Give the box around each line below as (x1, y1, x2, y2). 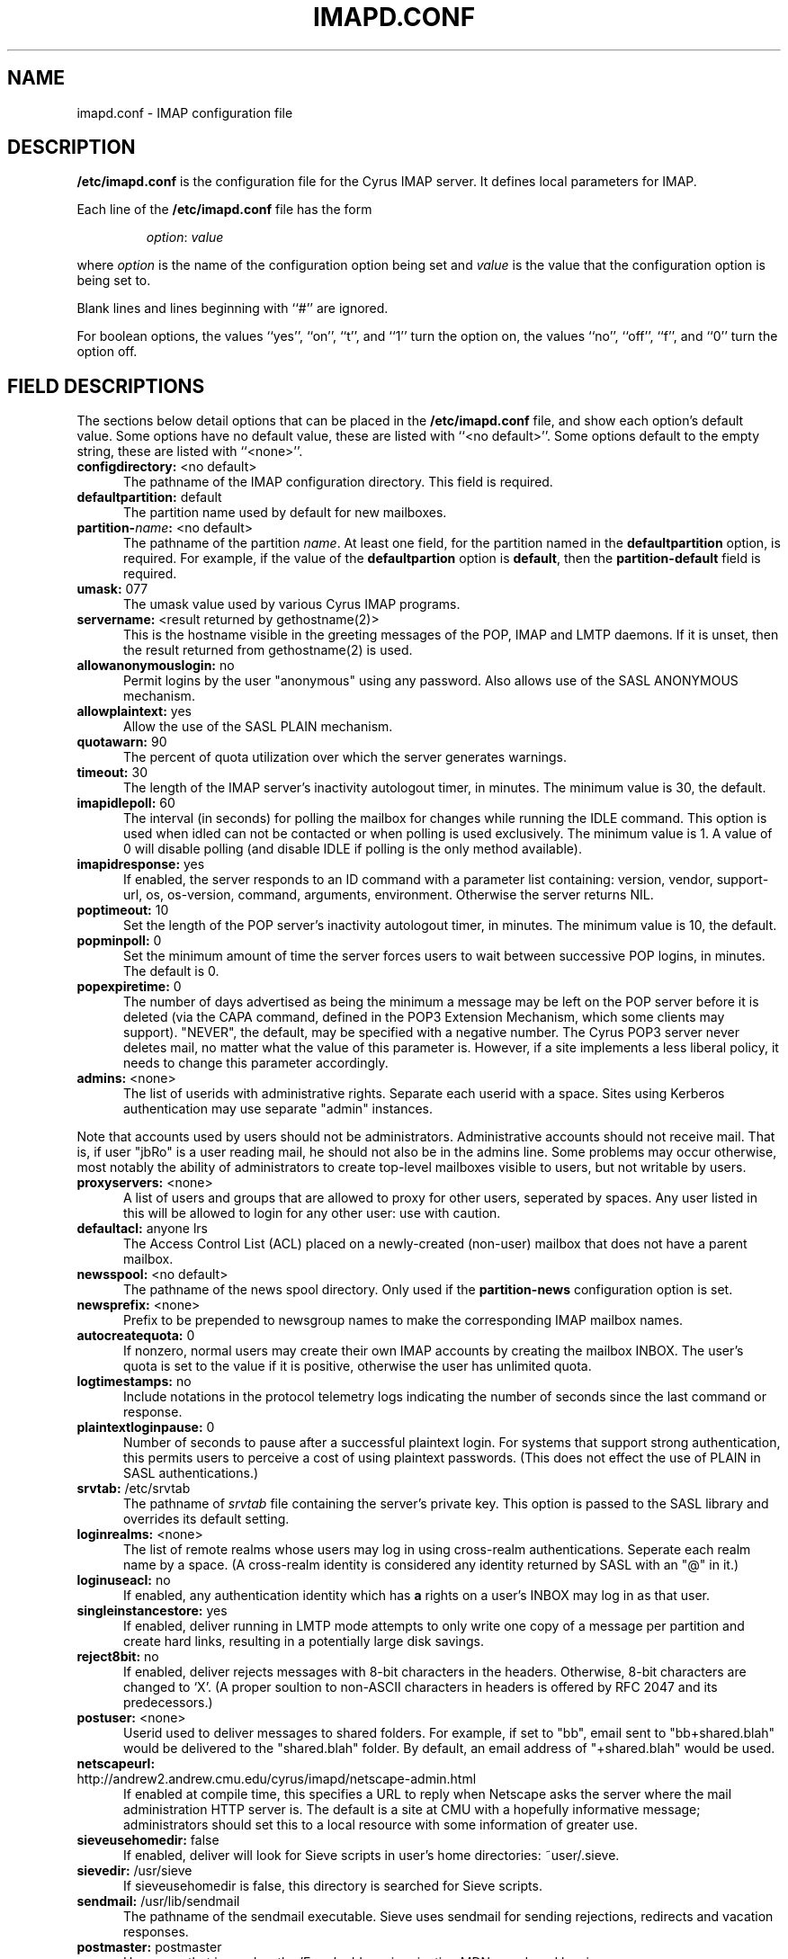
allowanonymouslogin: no (76, 657, 235, 674)
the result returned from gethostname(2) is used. (123, 642, 413, 658)
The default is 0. (123, 963, 219, 979)
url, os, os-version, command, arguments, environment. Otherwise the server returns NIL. (123, 887, 654, 903)
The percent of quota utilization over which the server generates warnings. (123, 749, 567, 765)
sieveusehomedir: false (76, 1832, 219, 1848)
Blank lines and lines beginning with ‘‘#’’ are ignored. (76, 300, 389, 317)
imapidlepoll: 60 (76, 795, 175, 811)
